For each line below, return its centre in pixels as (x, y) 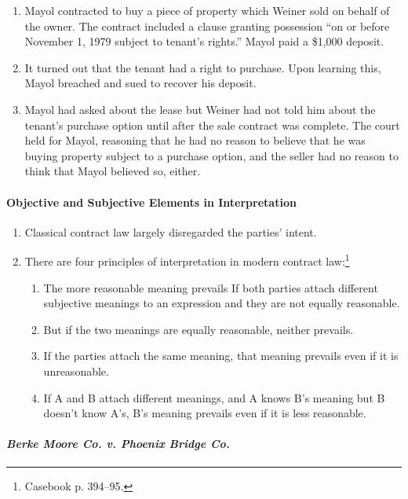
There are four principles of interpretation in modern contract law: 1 (187, 260)
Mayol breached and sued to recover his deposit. (140, 83)
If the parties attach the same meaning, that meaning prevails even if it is (221, 356)
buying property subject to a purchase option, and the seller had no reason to (211, 155)
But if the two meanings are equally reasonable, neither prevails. (199, 329)
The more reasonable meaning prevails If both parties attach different (211, 287)
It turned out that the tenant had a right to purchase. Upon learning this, (203, 67)
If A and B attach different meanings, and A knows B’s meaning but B (214, 397)
